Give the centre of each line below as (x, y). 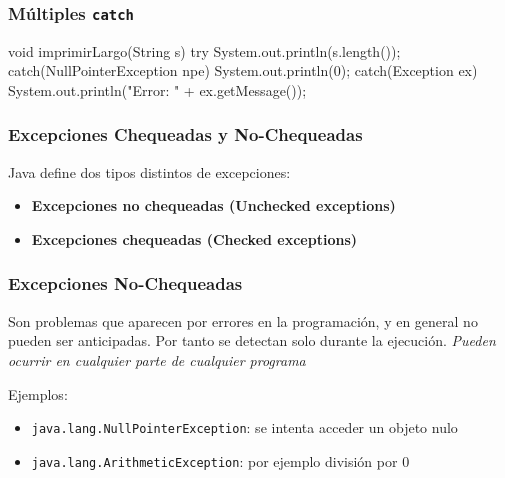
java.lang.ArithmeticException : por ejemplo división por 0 (220, 460)
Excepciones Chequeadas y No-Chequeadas (185, 134)
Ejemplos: (38, 393)
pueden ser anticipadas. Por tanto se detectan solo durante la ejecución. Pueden (252, 340)
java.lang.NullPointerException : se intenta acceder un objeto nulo (244, 427)
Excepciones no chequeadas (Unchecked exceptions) (213, 205)
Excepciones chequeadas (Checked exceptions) (194, 238)
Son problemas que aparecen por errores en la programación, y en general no (243, 320)
